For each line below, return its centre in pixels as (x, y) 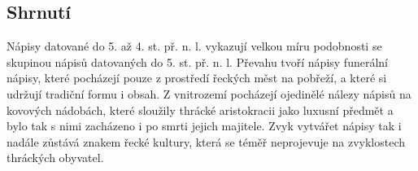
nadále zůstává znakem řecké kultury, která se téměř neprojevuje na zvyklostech (206, 141)
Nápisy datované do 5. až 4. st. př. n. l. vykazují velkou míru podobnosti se (194, 46)
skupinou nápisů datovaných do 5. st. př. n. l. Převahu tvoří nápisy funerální (197, 61)
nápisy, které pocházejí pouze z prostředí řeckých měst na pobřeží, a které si (197, 78)
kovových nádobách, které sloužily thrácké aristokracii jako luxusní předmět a (200, 110)
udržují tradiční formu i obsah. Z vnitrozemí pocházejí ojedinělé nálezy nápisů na (209, 93)
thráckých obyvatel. (55, 158)
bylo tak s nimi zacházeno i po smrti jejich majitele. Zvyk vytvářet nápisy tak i (204, 126)
